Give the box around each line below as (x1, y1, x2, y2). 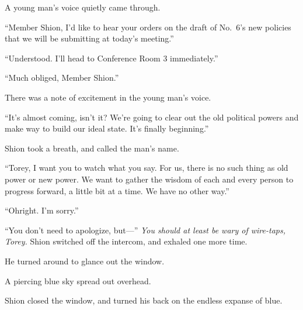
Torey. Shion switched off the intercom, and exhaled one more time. (5, 235, 248, 247)
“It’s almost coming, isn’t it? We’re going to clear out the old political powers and (5, 111, 299, 123)
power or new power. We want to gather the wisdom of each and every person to (5, 173, 294, 185)
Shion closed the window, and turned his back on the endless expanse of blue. (5, 294, 283, 306)
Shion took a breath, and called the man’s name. (5, 142, 179, 154)
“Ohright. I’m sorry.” (5, 204, 79, 216)
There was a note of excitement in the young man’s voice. (5, 91, 211, 103)
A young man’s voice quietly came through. (5, 1, 161, 13)
